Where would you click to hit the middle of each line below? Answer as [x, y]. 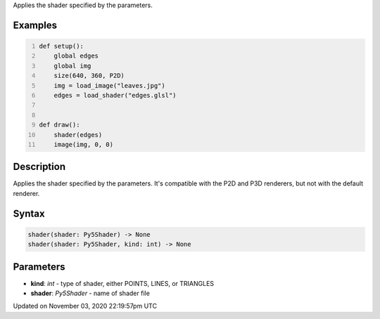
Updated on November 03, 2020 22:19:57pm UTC [85, 306]
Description [39, 167]
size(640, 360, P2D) [89, 76]
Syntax [29, 213]
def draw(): [59, 125]
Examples [35, 25]
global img [72, 66]
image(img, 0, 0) [84, 144]
